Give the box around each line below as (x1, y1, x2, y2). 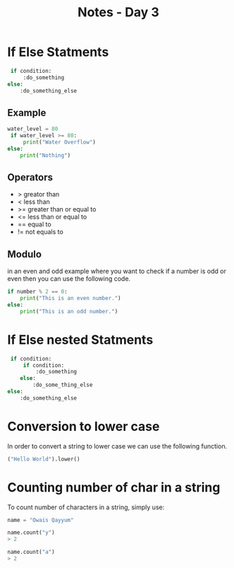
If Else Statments (7, 44, 109, 60)
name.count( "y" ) (7, 529, 55, 536)
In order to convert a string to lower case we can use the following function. (7, 441, 228, 450)
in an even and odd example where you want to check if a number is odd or (7, 267, 227, 276)
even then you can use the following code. (7, 274, 131, 283)
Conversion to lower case (7, 419, 160, 434)
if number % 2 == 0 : (7, 288, 68, 296)
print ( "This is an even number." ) (20, 295, 121, 302)
